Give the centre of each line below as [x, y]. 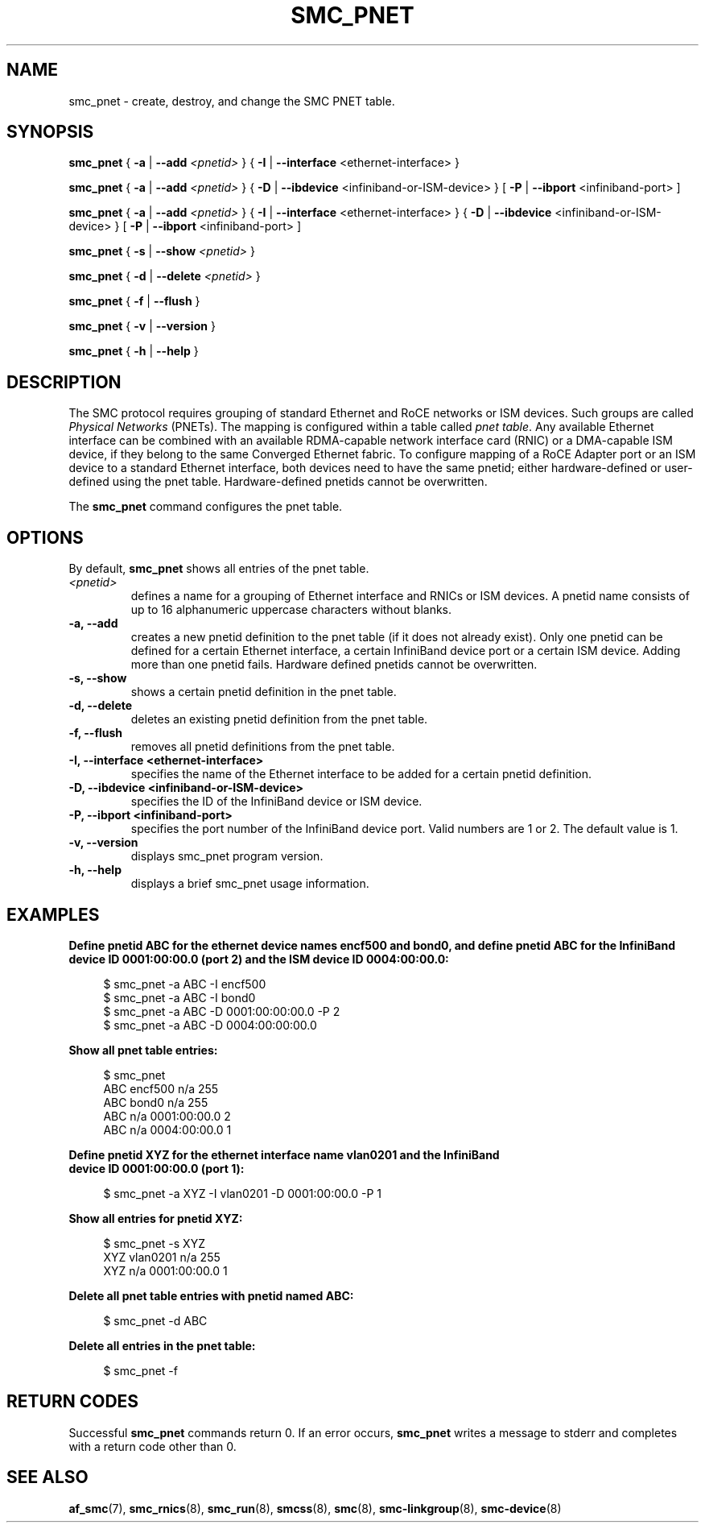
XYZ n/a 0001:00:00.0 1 [165, 1270]
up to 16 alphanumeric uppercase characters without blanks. [291, 610]
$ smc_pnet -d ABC [155, 1320]
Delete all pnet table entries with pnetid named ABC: [211, 1295]
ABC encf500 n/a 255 [161, 1088]
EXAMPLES [53, 914]
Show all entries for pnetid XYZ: [156, 1218]
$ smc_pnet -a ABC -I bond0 [179, 997]
